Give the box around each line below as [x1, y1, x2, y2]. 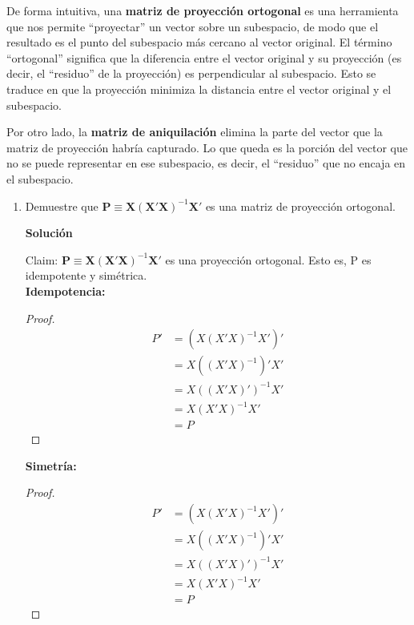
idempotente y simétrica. [25, 267, 147, 284]
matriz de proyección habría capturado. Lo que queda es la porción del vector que [6, 139, 408, 155]
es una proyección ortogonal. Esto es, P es [165, 251, 372, 268]
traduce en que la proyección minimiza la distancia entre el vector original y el [6, 80, 392, 97]
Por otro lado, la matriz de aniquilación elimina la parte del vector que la [6, 123, 383, 140]
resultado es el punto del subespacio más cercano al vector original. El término [6, 34, 392, 50]
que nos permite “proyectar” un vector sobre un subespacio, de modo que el [6, 18, 379, 34]
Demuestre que [25, 197, 98, 214]
